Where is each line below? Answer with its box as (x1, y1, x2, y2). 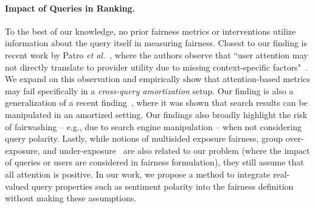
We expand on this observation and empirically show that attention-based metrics (5, 72, 310, 85)
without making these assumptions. (5, 192, 137, 204)
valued (5, 179, 29, 192)
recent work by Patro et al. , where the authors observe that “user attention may (5, 48, 308, 61)
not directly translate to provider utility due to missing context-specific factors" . (5, 60, 308, 73)
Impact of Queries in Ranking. (5, 1, 136, 14)
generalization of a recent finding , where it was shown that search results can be (5, 96, 308, 109)
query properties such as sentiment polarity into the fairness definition (31, 179, 294, 192)
